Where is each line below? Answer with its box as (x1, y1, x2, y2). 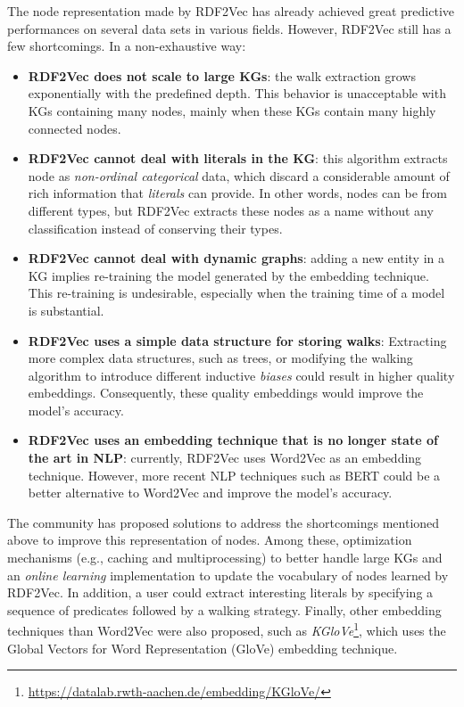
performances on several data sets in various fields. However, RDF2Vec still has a (7, 19, 452, 37)
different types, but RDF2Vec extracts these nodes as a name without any (28, 201, 434, 219)
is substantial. (28, 300, 104, 319)
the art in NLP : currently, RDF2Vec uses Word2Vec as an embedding (28, 448, 422, 467)
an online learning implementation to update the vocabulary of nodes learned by (7, 565, 449, 584)
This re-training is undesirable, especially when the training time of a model (28, 284, 445, 302)
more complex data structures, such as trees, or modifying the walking (28, 349, 413, 367)
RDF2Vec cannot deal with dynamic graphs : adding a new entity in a (28, 249, 444, 267)
